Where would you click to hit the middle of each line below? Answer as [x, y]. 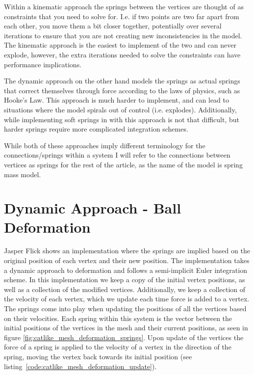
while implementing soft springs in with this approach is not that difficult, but [122, 119]
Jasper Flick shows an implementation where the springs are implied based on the [127, 251]
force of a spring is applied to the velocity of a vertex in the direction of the [118, 347]
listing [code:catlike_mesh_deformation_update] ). [80, 366]
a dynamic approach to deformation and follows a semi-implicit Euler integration [126, 270]
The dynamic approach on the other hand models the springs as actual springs [122, 81]
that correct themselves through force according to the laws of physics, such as [122, 90]
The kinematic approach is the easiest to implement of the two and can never [120, 45]
